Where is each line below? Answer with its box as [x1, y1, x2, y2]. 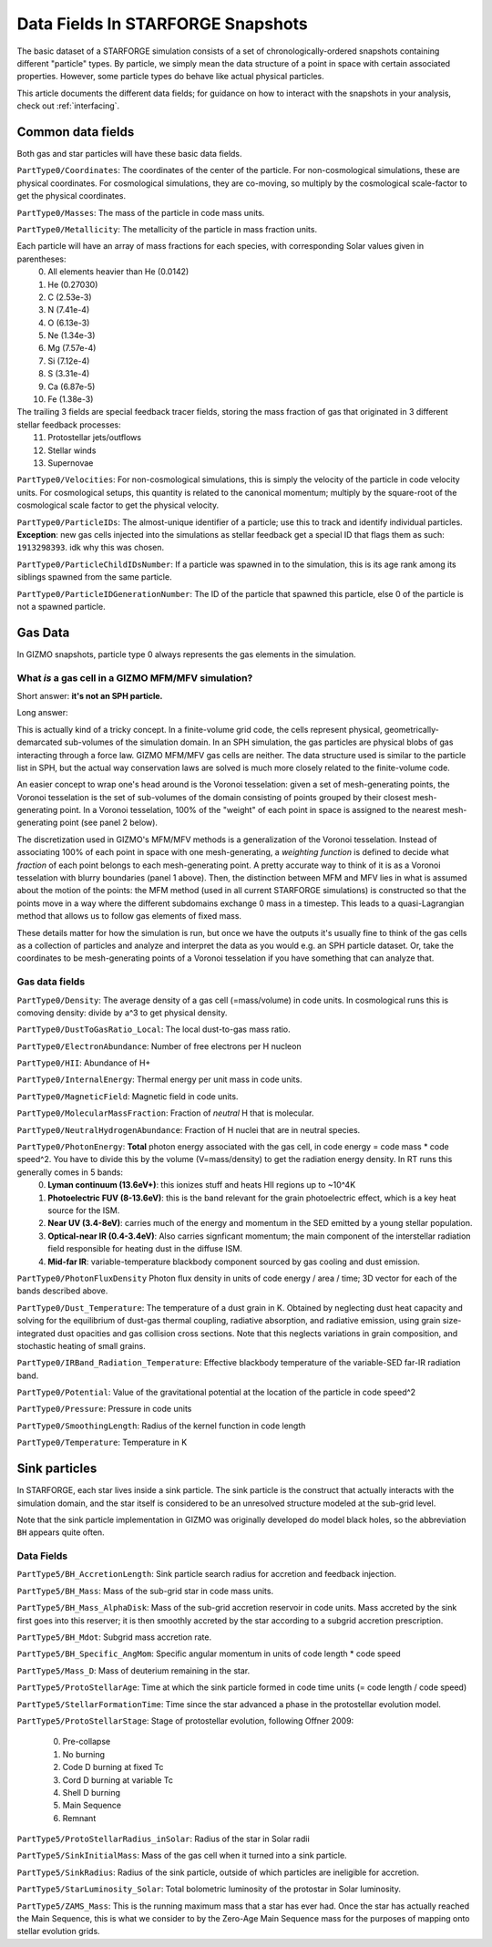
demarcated [16, 737, 63, 747]
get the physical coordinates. [16, 191, 127, 201]
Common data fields [16, 124, 135, 139]
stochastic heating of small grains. [16, 1340, 146, 1351]
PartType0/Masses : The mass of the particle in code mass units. [16, 207, 265, 218]
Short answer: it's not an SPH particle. [16, 690, 163, 701]
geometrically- [384, 724, 439, 735]
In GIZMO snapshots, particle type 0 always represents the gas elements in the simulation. [16, 648, 356, 660]
